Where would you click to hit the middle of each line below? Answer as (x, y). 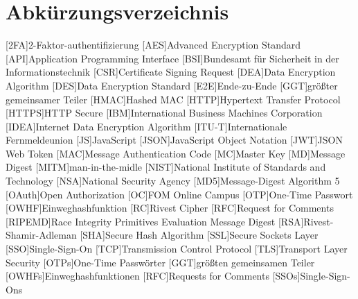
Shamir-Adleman (41, 235)
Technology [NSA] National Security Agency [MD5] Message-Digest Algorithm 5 (173, 181)
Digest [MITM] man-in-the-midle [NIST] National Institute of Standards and (166, 167)
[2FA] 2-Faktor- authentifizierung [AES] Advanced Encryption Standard (153, 45)
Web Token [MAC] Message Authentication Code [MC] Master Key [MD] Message (176, 153)
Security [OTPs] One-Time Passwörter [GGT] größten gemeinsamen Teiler (160, 262)
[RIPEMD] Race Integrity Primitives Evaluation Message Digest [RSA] (155, 221)
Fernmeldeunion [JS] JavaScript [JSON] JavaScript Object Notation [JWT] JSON (174, 140)
